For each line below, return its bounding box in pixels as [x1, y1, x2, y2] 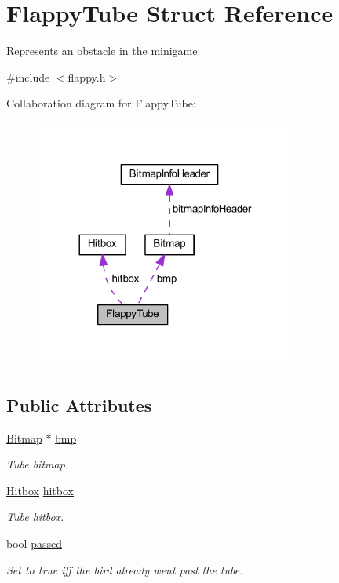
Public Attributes [6, 392, 152, 417]
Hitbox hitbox [6, 482, 74, 498]
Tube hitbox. [6, 508, 64, 525]
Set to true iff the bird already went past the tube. [6, 561, 243, 578]
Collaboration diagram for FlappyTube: [6, 95, 196, 111]
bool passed [6, 535, 62, 552]
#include [6, 68, 50, 85]
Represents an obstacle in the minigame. [6, 42, 201, 59]
